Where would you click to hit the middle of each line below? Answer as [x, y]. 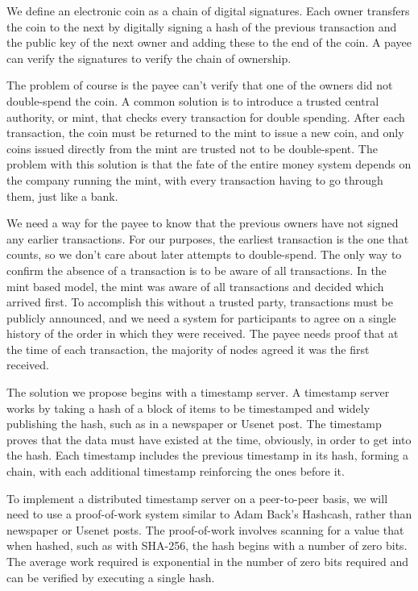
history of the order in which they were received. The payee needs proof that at [203, 333]
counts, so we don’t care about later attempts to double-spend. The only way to [204, 254]
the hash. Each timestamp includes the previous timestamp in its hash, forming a [207, 455]
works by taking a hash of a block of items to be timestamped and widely [188, 408]
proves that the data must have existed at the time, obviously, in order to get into [209, 439]
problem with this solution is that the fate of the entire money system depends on [209, 164]
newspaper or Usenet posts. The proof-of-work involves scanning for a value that [205, 529]
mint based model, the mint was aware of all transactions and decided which [195, 286]
